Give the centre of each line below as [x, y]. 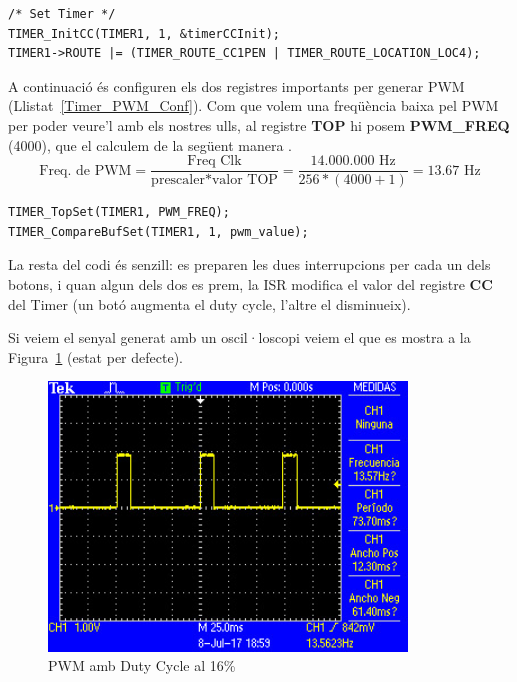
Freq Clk [214, 161]
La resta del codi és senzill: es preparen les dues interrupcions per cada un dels [249, 264]
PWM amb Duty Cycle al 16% [142, 665]
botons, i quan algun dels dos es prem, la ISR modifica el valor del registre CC [250, 284]
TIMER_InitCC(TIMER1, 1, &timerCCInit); [144, 33]
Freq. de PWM [85, 170]
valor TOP [244, 180]
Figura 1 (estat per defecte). [95, 356]
